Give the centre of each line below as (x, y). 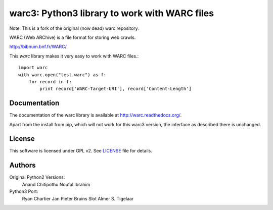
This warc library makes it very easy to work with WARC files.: (74, 56)
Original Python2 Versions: (37, 177)
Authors (22, 165)
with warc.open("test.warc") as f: (62, 75)
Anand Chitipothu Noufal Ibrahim (56, 184)
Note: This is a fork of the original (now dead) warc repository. (74, 28)
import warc (33, 68)
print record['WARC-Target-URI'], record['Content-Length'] (116, 89)
